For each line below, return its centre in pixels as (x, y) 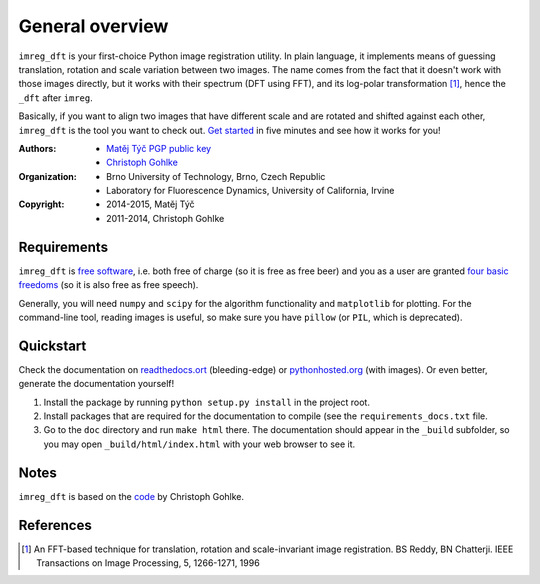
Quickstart (52, 345)
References (55, 525)
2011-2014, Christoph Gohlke (165, 218)
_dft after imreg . (56, 97)
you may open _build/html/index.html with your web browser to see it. (199, 444)
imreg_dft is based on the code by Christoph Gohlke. (131, 496)
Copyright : (41, 204)
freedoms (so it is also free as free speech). (108, 285)
